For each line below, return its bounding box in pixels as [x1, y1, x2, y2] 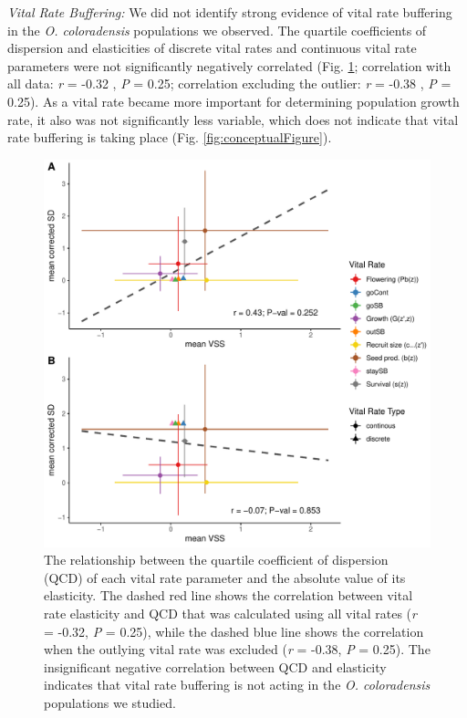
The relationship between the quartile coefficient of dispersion [44, 550, 389, 569]
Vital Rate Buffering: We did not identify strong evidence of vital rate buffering [7, 3, 452, 21]
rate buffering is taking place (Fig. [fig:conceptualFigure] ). [7, 128, 332, 147]
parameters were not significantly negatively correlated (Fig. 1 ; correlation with [7, 56, 451, 75]
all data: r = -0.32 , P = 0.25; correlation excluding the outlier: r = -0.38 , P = [7, 74, 451, 93]
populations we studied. [44, 692, 176, 712]
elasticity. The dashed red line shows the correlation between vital [44, 586, 413, 605]
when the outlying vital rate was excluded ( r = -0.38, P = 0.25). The [44, 640, 431, 659]
